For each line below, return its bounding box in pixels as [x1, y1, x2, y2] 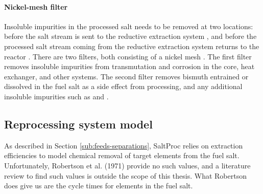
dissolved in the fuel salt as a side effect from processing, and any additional [4, 81, 243, 92]
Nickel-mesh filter [4, 1, 68, 12]
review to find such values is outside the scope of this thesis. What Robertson [4, 170, 247, 181]
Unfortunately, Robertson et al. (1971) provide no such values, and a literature [4, 160, 251, 170]
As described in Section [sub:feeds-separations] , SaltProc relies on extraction [4, 140, 243, 150]
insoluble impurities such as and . [4, 91, 109, 101]
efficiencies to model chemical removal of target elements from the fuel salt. [4, 150, 240, 161]
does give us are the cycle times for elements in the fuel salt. [4, 180, 193, 191]
